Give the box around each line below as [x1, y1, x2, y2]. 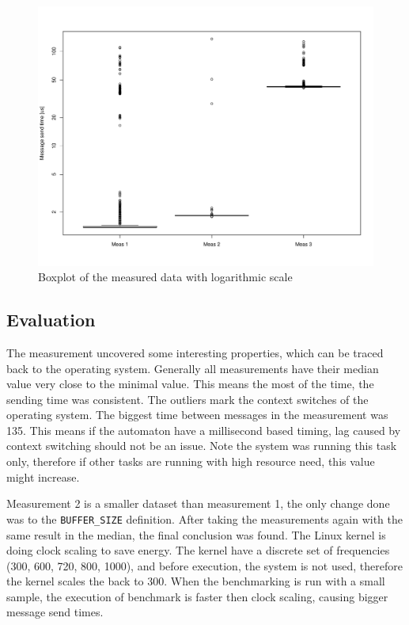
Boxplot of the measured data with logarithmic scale [38, 269, 293, 285]
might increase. [6, 468, 80, 485]
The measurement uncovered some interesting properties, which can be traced [6, 344, 384, 360]
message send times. [6, 604, 104, 620]
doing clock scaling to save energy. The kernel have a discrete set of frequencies [6, 542, 390, 558]
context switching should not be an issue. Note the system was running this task [6, 437, 397, 454]
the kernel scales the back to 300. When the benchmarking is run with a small [6, 573, 385, 589]
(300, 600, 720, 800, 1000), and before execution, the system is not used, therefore [6, 557, 403, 574]
